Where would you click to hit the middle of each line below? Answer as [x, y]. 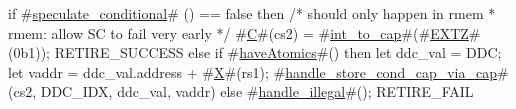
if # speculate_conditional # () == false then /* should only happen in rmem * [252, 13]
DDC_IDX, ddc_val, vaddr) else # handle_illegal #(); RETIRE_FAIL [257, 91]
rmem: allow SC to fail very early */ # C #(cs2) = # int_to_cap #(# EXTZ [238, 32]
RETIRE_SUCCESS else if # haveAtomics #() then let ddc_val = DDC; [278, 52]
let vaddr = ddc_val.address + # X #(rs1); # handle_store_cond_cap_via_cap [252, 71]
